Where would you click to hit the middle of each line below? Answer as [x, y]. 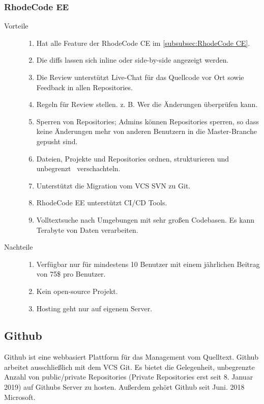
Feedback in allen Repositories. [84, 87]
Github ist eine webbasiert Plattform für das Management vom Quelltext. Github [131, 357]
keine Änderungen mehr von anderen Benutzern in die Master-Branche [146, 131]
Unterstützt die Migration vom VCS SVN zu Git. [113, 185]
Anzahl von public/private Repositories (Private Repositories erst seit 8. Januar [129, 377]
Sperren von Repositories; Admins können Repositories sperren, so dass [148, 121]
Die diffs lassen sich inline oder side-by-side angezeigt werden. [133, 60]
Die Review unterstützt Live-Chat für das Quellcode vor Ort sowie [140, 77]
